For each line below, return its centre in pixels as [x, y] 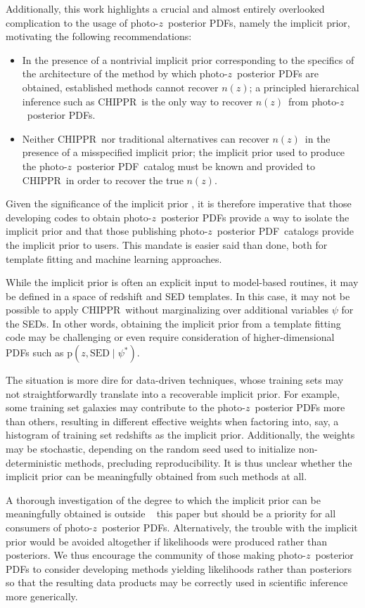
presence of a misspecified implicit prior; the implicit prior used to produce [184, 152]
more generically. [42, 596]
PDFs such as [35, 352]
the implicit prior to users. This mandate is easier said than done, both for [167, 244]
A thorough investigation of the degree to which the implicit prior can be [163, 499]
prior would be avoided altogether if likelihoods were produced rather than [166, 541]
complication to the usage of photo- [82, 22]
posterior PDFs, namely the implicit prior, [259, 22]
